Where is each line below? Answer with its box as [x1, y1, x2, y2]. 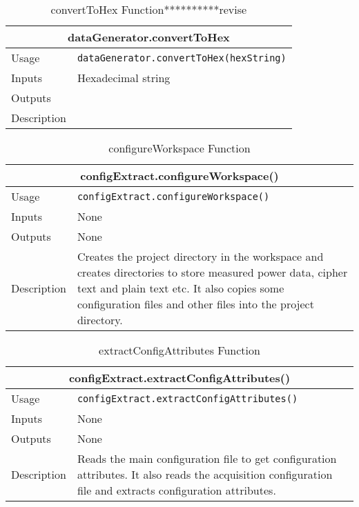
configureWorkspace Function [108, 140, 251, 156]
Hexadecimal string [77, 70, 171, 86]
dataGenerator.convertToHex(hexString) [77, 52, 287, 63]
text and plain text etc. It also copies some [77, 280, 284, 296]
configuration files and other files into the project [77, 296, 314, 312]
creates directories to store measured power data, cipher [77, 264, 348, 280]
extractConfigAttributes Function [99, 342, 260, 358]
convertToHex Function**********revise [50, 1, 247, 17]
